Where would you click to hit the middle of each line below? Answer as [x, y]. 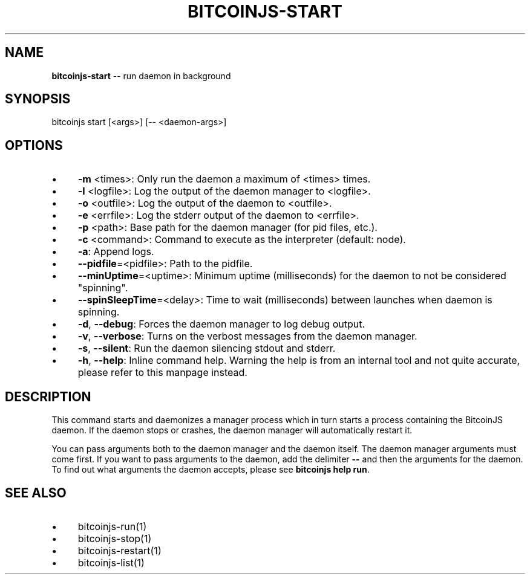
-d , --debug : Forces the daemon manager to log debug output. [221, 324]
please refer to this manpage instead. [162, 373]
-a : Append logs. [116, 252]
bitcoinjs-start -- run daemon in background [141, 76]
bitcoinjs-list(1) [111, 562]
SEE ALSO [36, 493]
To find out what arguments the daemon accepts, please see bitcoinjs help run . [211, 470]
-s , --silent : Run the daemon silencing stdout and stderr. [207, 348]
